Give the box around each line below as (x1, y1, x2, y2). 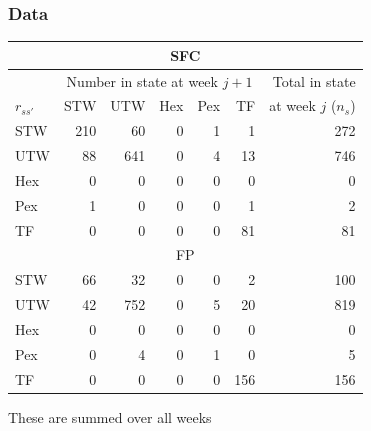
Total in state (272, 70, 356, 91)
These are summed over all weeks (8, 406, 212, 427)
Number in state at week (66, 70, 218, 91)
